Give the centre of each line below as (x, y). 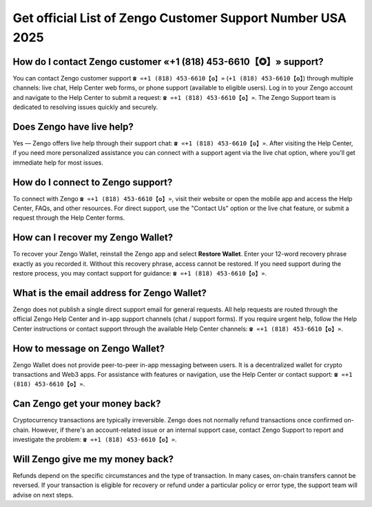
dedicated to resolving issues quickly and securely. (85, 107)
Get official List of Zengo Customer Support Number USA (180, 18)
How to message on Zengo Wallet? (89, 348)
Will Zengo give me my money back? (93, 459)
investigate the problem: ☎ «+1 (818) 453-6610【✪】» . (95, 439)
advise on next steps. (43, 495)
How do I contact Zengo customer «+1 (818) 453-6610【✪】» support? (168, 62)
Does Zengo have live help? (73, 126)
